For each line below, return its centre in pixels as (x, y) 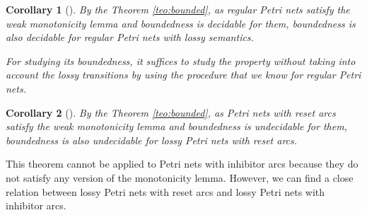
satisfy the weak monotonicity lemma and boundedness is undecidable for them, (176, 126)
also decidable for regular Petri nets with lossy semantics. (130, 37)
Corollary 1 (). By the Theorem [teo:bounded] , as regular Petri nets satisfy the (178, 9)
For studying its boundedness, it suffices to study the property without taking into (181, 60)
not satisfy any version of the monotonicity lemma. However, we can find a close (180, 177)
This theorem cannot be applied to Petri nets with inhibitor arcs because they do (182, 164)
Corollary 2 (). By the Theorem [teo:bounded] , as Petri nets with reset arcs (171, 112)
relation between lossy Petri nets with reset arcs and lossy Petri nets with (165, 191)
